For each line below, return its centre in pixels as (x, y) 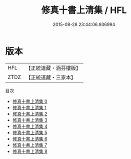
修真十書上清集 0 (30, 101)
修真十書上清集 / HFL (84, 10)
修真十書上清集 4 (30, 126)
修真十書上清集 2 (30, 113)
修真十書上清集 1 (29, 107)
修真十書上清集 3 (30, 120)
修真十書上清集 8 (30, 151)
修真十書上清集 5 (30, 132)
